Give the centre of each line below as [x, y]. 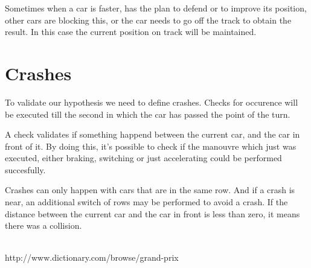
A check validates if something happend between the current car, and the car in [152, 134]
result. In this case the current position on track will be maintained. [131, 32]
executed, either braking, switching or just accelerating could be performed [143, 158]
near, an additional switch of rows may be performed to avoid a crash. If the [146, 202]
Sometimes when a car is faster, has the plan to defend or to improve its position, [156, 8]
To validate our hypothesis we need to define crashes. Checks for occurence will [152, 102]
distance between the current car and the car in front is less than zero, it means [152, 213]
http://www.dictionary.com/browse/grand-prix [92, 257]
